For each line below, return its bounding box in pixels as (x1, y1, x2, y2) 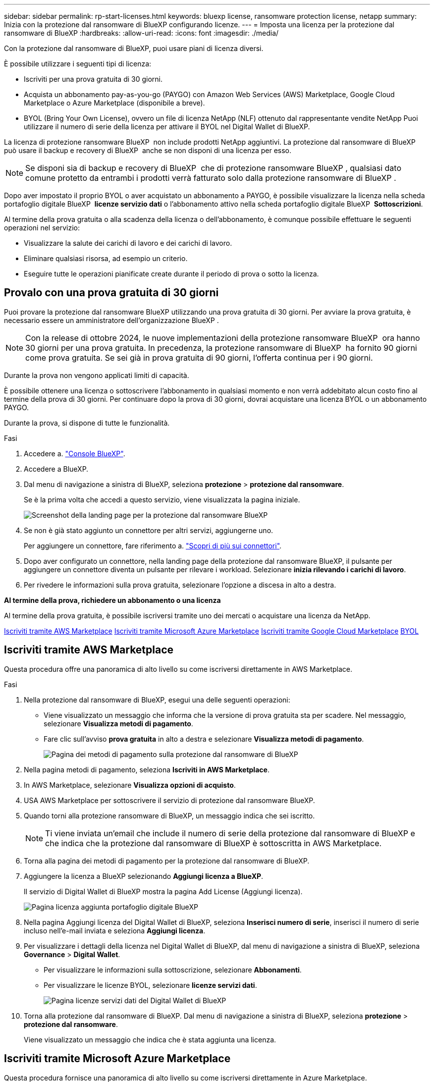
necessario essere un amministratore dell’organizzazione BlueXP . (4, 316, 219, 325)
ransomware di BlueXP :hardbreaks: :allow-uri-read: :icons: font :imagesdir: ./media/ (4, 29, 279, 37)
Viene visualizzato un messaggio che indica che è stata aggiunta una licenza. (24, 1035, 276, 1044)
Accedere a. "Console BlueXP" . (24, 449, 125, 458)
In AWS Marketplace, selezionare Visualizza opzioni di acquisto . (24, 780, 236, 789)
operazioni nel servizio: (4, 223, 80, 232)
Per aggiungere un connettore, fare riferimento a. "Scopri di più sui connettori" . (24, 541, 282, 550)
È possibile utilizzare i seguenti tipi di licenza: (4, 59, 152, 68)
